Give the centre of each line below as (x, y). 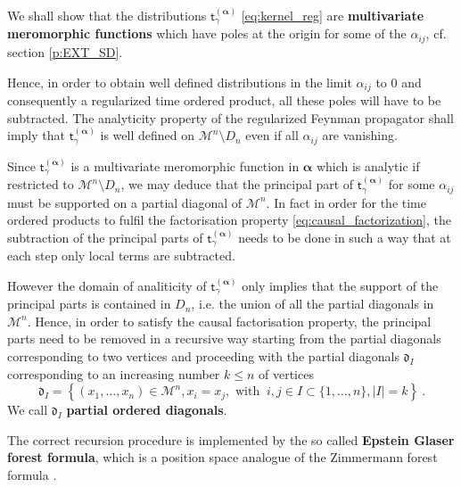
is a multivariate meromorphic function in (185, 165)
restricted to (41, 184)
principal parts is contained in (89, 304)
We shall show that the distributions (107, 15)
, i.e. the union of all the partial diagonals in (313, 304)
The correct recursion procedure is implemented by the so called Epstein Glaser (231, 439)
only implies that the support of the (340, 285)
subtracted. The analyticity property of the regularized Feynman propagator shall (230, 117)
